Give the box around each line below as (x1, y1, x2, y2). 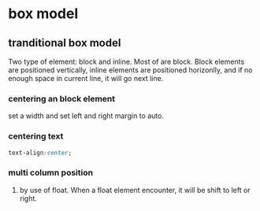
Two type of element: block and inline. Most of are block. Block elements (8, 57, 245, 66)
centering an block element (8, 93, 116, 104)
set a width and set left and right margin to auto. (8, 111, 164, 120)
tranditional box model (8, 36, 121, 50)
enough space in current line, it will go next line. (8, 74, 164, 83)
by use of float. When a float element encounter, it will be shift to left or (19, 185, 251, 194)
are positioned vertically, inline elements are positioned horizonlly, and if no (8, 65, 253, 75)
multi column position (8, 167, 93, 178)
